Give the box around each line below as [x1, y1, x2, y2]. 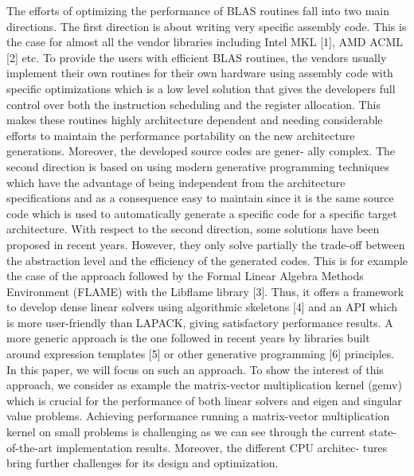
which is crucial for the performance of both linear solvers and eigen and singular [6, 392, 402, 408]
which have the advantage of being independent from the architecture [6, 174, 346, 190]
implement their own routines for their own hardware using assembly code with [6, 64, 393, 81]
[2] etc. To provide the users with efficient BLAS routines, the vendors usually [6, 49, 387, 65]
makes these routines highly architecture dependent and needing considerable [6, 111, 383, 128]
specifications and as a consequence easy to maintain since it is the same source [6, 189, 394, 206]
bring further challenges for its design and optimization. [6, 455, 279, 471]
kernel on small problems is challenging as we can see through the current [6, 423, 366, 440]
